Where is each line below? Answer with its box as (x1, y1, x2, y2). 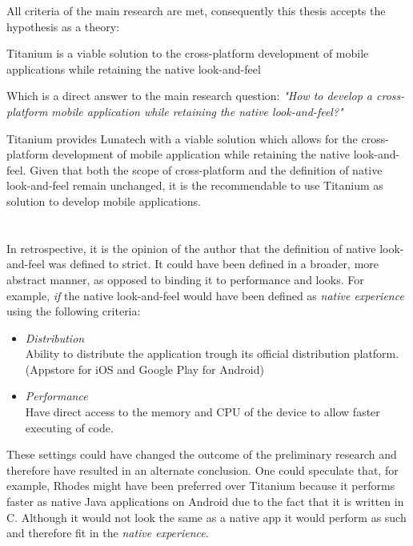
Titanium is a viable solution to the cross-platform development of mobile (6, 45, 369, 62)
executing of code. (25, 419, 114, 436)
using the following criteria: (6, 303, 141, 319)
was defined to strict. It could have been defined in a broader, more (48, 255, 379, 272)
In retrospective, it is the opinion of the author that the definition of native (6, 239, 376, 256)
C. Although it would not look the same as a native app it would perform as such (6, 508, 407, 525)
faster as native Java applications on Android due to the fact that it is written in (6, 493, 404, 510)
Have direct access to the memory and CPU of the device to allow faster (25, 403, 380, 420)
